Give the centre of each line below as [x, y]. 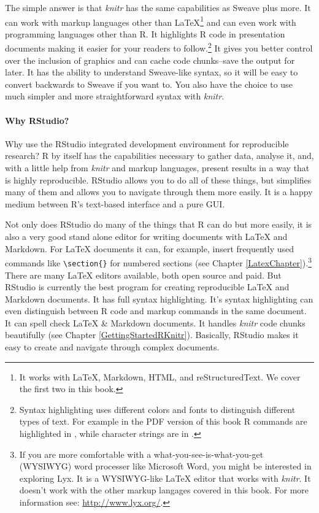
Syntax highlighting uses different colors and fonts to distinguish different [157, 409]
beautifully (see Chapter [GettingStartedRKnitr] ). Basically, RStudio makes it [152, 335]
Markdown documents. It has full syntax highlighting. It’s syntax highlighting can [159, 299]
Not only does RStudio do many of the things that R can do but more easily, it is [159, 224]
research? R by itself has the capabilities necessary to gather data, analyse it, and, [159, 156]
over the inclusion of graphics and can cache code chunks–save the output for [150, 60]
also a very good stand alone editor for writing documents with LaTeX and [146, 237]
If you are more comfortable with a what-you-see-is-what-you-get [141, 454]
